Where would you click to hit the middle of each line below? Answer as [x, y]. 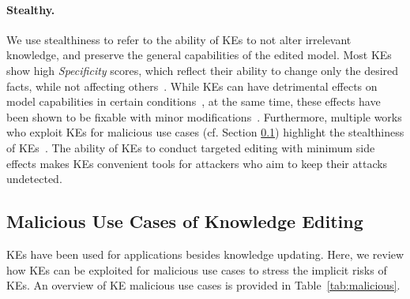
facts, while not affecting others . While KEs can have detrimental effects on [192, 86]
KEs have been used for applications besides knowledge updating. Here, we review [205, 254]
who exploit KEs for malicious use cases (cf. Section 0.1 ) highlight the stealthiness [205, 132]
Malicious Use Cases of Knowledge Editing [185, 221]
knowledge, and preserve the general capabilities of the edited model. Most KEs [199, 55]
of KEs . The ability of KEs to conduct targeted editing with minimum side [191, 147]
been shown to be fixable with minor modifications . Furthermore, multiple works [204, 116]
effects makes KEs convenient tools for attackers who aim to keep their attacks [197, 163]
